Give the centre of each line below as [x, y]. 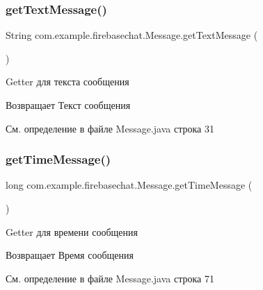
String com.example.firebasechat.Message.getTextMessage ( [132, 35]
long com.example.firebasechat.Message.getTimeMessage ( [129, 185]
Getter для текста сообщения [67, 82]
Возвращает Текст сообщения [68, 105]
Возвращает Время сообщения [70, 255]
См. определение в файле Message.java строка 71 [110, 278]
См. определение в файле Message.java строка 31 [110, 128]
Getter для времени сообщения [72, 231]
